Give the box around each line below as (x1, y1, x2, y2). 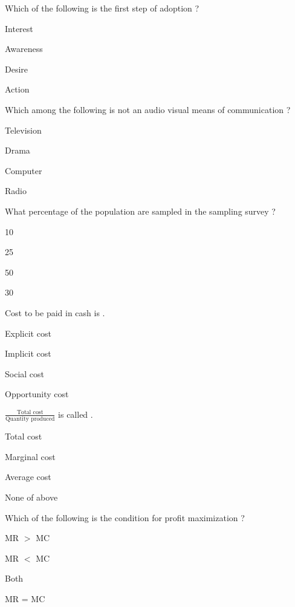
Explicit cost (5, 326, 51, 339)
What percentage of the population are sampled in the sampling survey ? (5, 204, 276, 217)
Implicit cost (5, 347, 51, 360)
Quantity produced (5, 416, 55, 423)
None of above (5, 490, 58, 503)
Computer (5, 164, 42, 177)
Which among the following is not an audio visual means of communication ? (5, 103, 291, 115)
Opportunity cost (5, 388, 69, 400)
